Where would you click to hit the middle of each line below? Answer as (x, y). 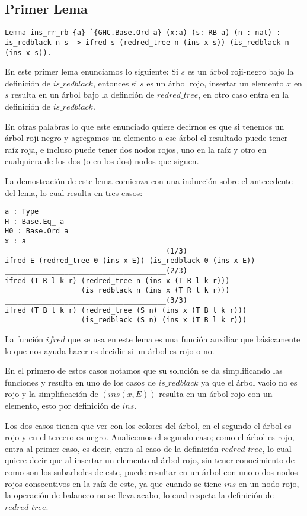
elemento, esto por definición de (62, 405)
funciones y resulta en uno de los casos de (80, 382)
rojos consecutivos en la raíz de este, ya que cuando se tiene (113, 483)
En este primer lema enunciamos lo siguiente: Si (92, 71)
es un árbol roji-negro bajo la (241, 71)
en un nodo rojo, (269, 483)
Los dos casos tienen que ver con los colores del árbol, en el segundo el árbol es (148, 425)
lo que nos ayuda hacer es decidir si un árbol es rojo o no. (110, 350)
